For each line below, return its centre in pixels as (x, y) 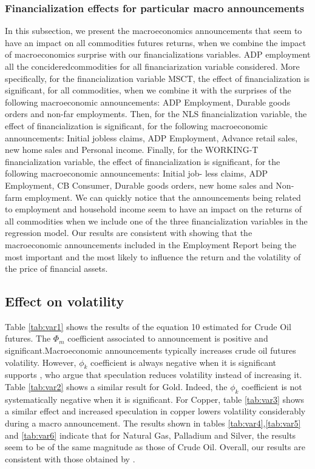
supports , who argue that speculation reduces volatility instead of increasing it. (154, 375)
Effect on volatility (65, 301)
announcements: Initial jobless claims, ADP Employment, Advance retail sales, (151, 137)
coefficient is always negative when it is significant (183, 362)
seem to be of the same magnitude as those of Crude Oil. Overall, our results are (155, 447)
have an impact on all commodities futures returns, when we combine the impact (156, 42)
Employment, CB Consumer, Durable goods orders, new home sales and (139, 185)
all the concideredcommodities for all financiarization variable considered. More (152, 66)
